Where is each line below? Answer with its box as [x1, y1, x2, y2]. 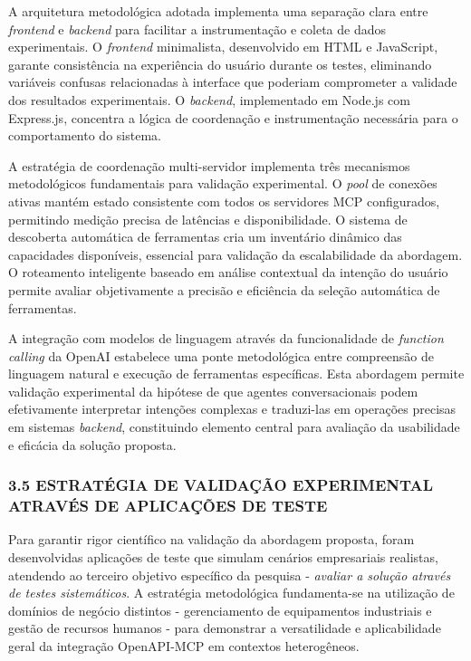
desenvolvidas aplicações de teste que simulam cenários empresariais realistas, [8, 547, 438, 566]
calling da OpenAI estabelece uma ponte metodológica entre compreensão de [8, 346, 435, 365]
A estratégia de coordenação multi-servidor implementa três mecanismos [8, 156, 410, 175]
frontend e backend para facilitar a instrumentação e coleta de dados [8, 19, 386, 38]
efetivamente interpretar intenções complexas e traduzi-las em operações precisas [8, 399, 457, 418]
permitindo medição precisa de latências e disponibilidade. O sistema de [8, 209, 408, 228]
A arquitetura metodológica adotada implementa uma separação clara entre [8, 2, 428, 20]
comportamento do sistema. [8, 126, 161, 145]
